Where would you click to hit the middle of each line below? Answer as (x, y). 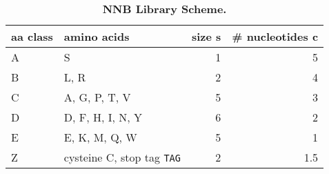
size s (206, 36)
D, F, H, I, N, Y (103, 117)
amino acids (97, 36)
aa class (32, 36)
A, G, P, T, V (97, 97)
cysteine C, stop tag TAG (122, 157)
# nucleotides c (275, 36)
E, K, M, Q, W (100, 137)
